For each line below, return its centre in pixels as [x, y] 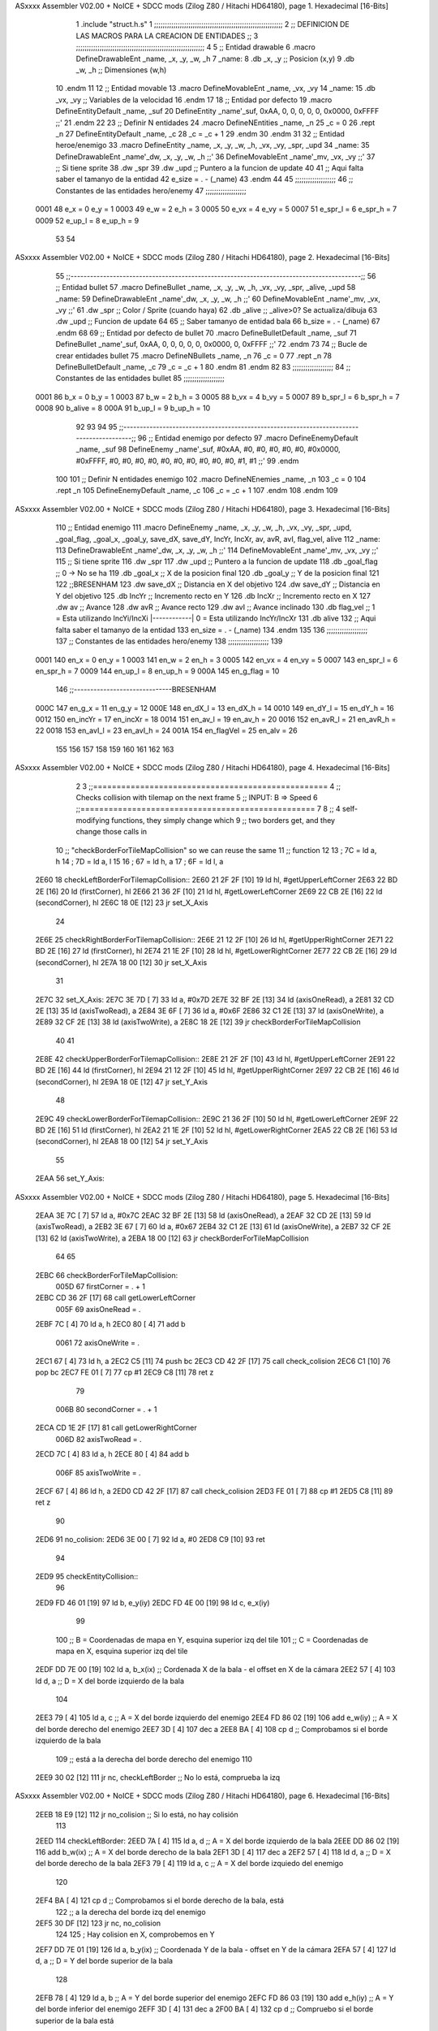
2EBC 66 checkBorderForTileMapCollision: [107, 1275]
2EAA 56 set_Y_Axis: [70, 1179]
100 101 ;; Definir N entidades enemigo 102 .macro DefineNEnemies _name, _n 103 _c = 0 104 [211, 479]
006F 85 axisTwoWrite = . [98, 1472]
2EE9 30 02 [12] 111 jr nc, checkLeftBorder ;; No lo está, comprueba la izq [158, 1778]
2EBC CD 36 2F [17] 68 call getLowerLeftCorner [116, 1298]
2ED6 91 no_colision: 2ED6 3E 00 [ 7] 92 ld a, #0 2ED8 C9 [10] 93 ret [150, 1539]
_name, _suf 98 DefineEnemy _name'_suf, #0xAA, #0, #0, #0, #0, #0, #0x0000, [208, 449]
